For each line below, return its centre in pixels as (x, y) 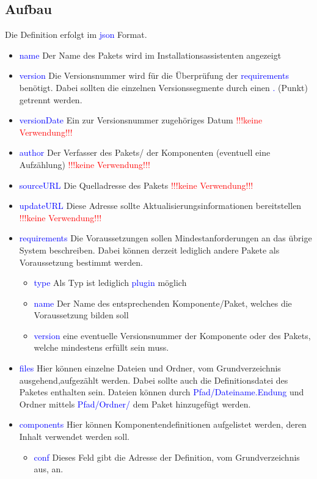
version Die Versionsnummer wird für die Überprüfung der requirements (154, 75)
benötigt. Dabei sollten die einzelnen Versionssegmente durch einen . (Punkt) (163, 87)
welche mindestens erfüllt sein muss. (101, 347)
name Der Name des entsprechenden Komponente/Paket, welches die (163, 303)
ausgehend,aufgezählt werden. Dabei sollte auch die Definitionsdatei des (154, 380)
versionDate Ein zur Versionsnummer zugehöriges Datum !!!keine (141, 120)
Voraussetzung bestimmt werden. (81, 262)
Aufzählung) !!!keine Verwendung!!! (85, 164)
